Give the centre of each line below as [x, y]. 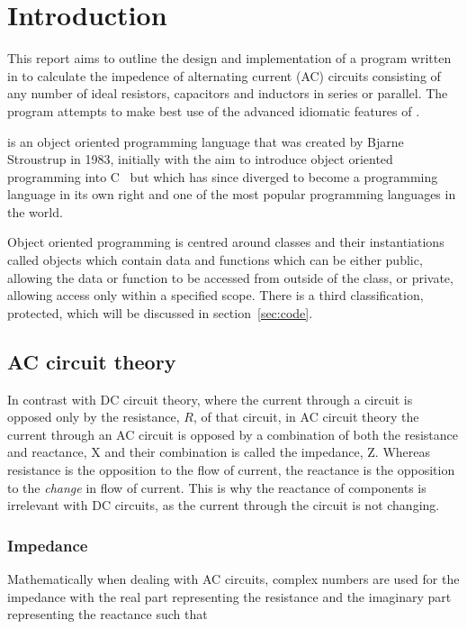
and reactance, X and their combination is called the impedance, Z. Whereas [219, 452]
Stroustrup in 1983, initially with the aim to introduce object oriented [200, 159]
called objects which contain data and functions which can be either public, [215, 260]
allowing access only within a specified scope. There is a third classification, [216, 295]
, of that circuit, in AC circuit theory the [306, 417]
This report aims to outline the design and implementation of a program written [229, 58]
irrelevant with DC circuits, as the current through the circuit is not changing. [224, 505]
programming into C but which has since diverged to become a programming [223, 176]
